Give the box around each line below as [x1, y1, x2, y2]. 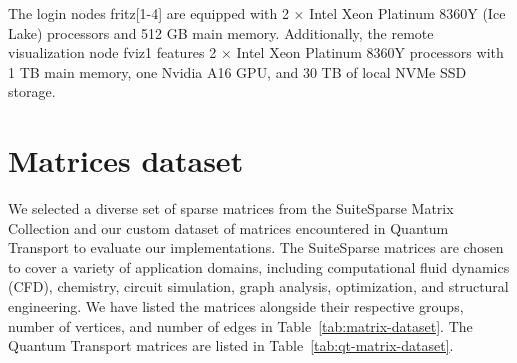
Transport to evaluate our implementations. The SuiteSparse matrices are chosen [8, 237, 504, 258]
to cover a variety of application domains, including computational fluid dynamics [8, 256, 510, 277]
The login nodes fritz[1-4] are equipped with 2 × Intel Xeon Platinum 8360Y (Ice [8, 3, 506, 23]
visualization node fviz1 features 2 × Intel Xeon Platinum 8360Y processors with [8, 42, 504, 63]
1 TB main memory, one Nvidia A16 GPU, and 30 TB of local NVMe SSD [8, 61, 467, 82]
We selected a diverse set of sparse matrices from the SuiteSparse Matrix [8, 198, 454, 219]
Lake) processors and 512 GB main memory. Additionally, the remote [8, 22, 434, 43]
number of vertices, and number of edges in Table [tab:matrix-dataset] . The [8, 315, 473, 336]
